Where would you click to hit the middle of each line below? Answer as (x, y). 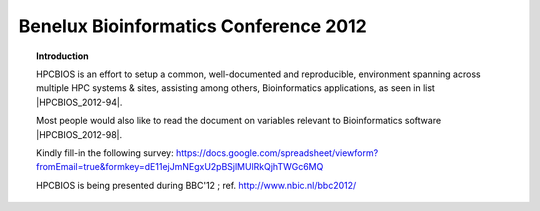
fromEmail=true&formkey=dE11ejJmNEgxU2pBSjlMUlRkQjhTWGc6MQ (180, 167)
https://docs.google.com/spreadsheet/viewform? (277, 152)
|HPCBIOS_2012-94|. (79, 102)
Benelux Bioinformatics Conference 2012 (192, 26)
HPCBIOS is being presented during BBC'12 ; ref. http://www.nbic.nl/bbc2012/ (196, 185)
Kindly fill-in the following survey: (105, 152)
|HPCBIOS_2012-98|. (79, 134)
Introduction (62, 56)
